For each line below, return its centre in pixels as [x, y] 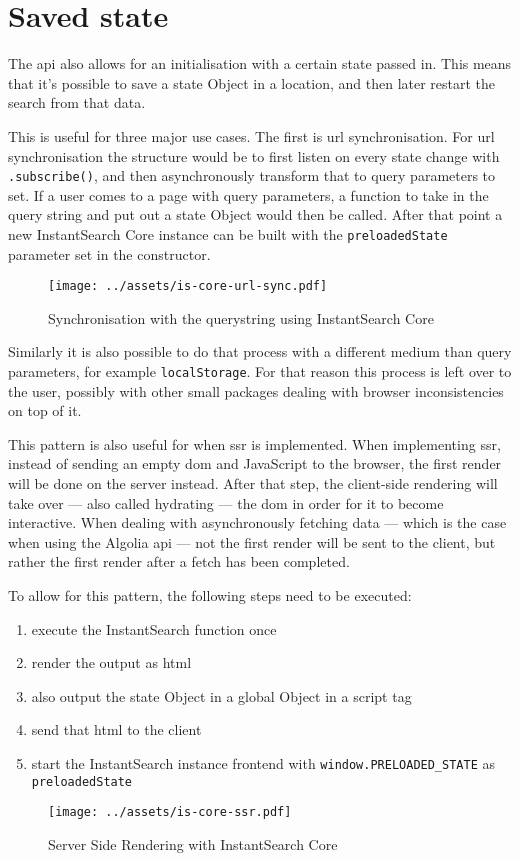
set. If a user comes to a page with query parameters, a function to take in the [248, 194]
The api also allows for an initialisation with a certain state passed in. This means [260, 63]
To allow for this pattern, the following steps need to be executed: [210, 595]
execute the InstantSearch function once [154, 628]
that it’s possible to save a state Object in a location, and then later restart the [252, 82]
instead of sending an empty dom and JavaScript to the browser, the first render [255, 463]
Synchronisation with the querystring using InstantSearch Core [241, 317]
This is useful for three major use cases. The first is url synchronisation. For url [251, 135]
